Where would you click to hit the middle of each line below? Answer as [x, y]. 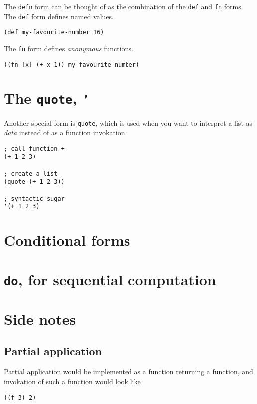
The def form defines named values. [59, 16]
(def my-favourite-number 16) [54, 33]
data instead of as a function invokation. [65, 132]
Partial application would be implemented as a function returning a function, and [128, 371]
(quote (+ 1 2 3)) [34, 182]
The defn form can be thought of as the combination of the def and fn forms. [124, 6]
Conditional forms [67, 240]
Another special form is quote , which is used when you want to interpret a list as [128, 122]
